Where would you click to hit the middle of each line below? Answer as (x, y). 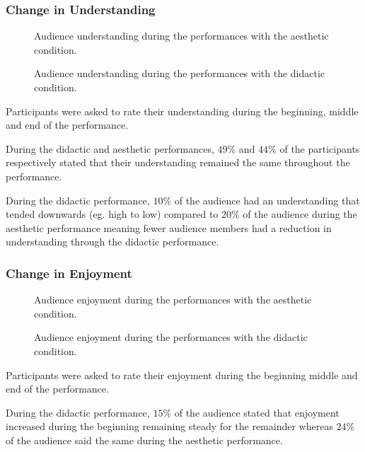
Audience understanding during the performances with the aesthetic (181, 36)
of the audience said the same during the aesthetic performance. (144, 440)
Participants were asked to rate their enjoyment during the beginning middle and (182, 375)
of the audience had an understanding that (267, 200)
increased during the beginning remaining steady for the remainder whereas (169, 426)
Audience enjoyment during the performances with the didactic (171, 337)
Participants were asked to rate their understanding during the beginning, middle (182, 111)
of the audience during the (300, 214)
